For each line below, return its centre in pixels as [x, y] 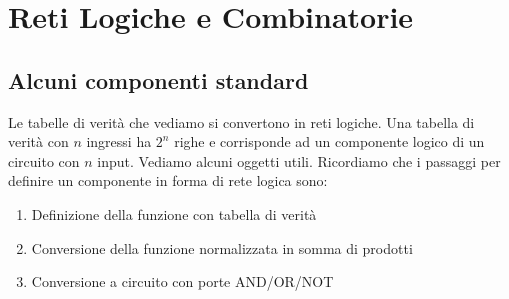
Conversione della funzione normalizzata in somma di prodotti [222, 247]
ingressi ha [119, 141]
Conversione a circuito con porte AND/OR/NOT [182, 281]
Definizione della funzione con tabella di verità [174, 213]
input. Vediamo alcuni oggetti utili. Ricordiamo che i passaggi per [299, 160]
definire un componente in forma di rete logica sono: [168, 180]
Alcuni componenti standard [158, 79]
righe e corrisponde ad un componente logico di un [329, 141]
